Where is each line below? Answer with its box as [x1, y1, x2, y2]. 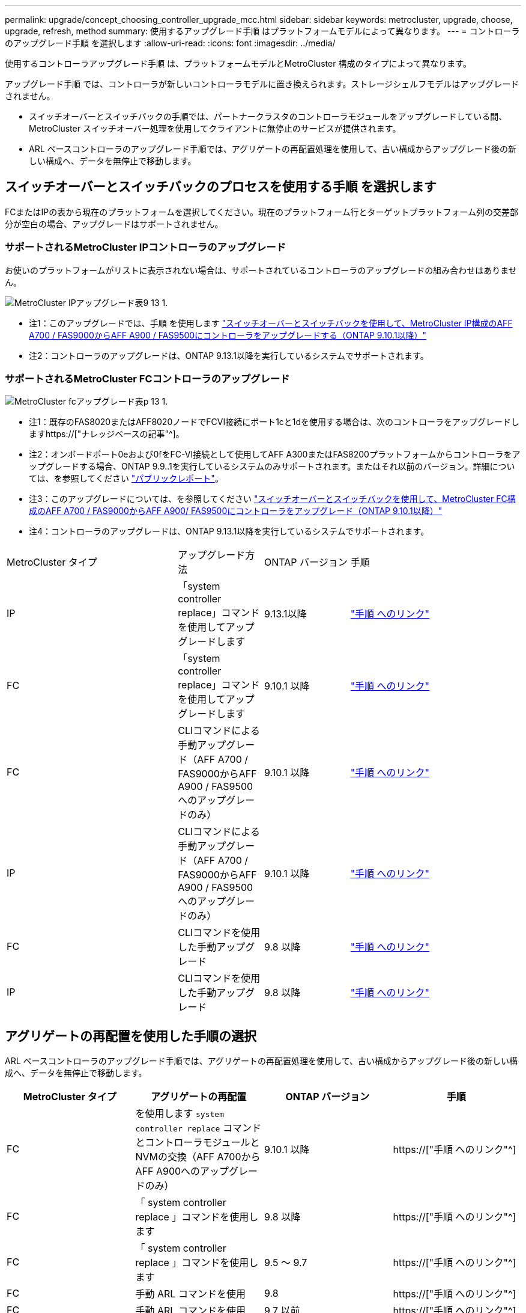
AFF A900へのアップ [135, 1165, 229, 1178]
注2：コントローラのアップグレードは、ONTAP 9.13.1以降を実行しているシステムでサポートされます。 [29, 350, 429, 361]
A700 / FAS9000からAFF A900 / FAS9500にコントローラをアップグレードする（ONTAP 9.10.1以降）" [29, 329, 427, 340]
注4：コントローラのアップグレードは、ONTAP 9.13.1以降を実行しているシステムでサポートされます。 [29, 526, 429, 537]
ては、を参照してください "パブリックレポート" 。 [29, 473, 223, 484]
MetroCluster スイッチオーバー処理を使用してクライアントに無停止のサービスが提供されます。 [29, 123, 401, 133]
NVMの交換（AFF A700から [135, 1151, 261, 1163]
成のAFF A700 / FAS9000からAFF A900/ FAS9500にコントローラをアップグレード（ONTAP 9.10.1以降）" [29, 506, 443, 516]
